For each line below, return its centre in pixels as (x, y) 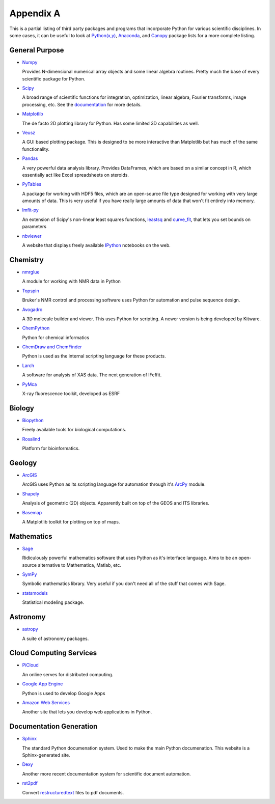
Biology (22, 408)
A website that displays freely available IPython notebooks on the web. (96, 245)
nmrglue (31, 272)
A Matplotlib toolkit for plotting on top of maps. (71, 521)
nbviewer (32, 236)
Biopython (33, 420)
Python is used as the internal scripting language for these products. (94, 356)
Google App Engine (43, 684)
